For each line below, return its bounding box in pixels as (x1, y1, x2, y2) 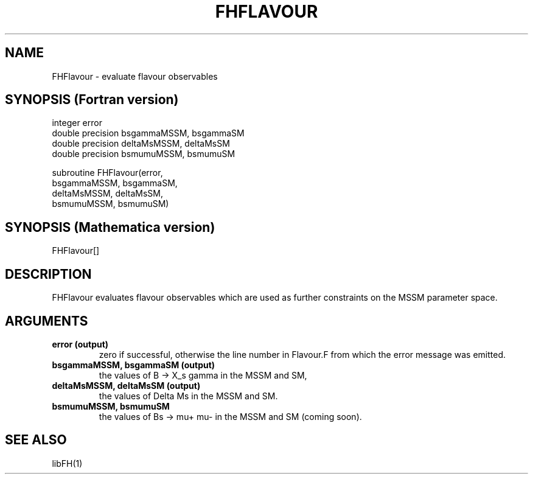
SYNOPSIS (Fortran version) (5, 92, 179, 108)
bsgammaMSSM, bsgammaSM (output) (52, 359, 215, 370)
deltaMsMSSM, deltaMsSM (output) (52, 380, 201, 391)
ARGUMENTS (5, 313, 88, 329)
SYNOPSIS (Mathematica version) (5, 219, 215, 235)
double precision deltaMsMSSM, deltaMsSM (52, 138, 230, 149)
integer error (52, 117, 102, 128)
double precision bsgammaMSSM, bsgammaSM (52, 128, 245, 139)
